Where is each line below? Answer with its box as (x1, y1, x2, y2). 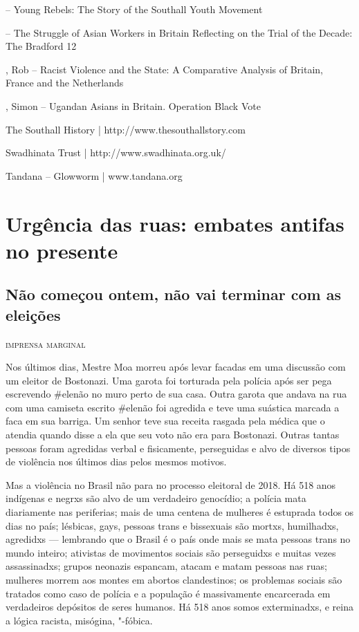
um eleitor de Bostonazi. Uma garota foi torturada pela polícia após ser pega (6, 373, 332, 387)
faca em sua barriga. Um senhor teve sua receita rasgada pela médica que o (6, 413, 325, 428)
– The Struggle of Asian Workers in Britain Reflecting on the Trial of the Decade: (6, 25, 353, 39)
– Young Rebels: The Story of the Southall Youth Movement (6, 2, 263, 16)
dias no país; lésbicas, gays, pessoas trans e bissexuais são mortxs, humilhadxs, (6, 518, 339, 532)
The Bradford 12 (6, 39, 77, 53)
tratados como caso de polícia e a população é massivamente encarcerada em (6, 586, 331, 600)
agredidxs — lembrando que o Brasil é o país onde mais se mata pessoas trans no (6, 532, 351, 546)
